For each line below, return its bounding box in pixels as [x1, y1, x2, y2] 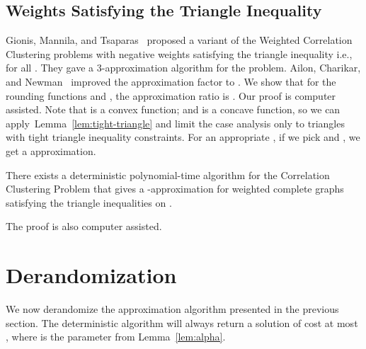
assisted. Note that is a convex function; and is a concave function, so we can [6, 102, 341, 117]
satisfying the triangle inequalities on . [6, 195, 172, 210]
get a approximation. [6, 143, 96, 158]
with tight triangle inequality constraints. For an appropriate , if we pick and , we [6, 130, 360, 144]
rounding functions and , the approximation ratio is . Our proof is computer [6, 88, 336, 103]
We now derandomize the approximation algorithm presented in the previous [6, 302, 339, 316]
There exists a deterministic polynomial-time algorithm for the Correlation [6, 167, 330, 182]
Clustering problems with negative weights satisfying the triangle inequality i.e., [6, 46, 353, 61]
